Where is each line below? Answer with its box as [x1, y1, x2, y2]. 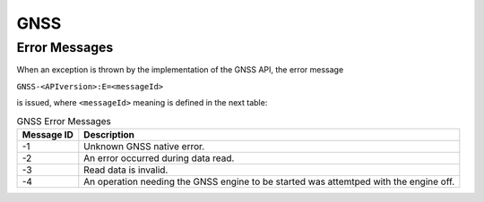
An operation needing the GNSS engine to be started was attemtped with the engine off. [83, 175, 455, 188]
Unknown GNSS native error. [83, 139, 205, 152]
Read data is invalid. [83, 164, 169, 176]
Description [83, 128, 134, 140]
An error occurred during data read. [83, 152, 235, 164]
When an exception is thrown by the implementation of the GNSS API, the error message [16, 64, 344, 75]
